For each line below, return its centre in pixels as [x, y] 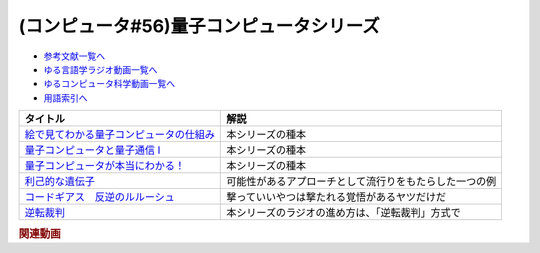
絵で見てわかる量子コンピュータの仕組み [119, 135]
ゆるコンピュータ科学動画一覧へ [109, 84]
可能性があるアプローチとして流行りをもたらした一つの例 [361, 182]
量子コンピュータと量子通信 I [92, 150]
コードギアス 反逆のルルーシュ [99, 197]
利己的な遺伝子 [59, 182]
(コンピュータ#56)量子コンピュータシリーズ [199, 26]
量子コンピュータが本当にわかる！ [104, 166]
